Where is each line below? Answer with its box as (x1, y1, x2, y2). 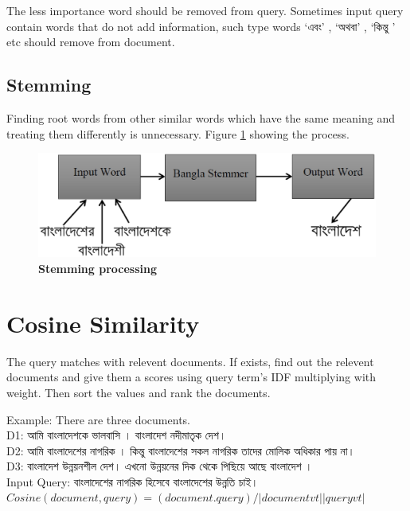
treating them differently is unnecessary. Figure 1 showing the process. (6, 125, 349, 142)
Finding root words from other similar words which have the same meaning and (6, 109, 396, 126)
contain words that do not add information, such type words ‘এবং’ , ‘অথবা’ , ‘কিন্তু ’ (6, 18, 396, 34)
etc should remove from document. (6, 33, 175, 50)
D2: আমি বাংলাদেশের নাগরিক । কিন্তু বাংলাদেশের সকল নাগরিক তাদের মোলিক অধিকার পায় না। (6, 442, 355, 458)
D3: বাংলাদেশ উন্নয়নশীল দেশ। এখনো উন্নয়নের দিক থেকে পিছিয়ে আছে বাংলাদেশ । (6, 458, 313, 474)
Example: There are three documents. (6, 411, 190, 427)
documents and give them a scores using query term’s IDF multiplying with (6, 369, 377, 385)
